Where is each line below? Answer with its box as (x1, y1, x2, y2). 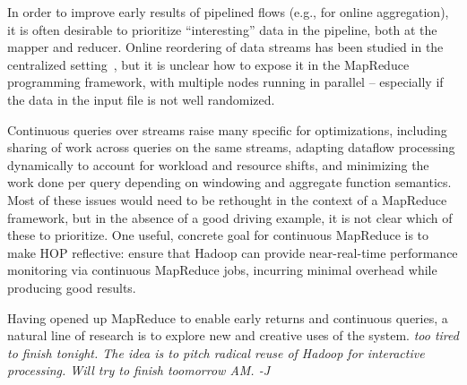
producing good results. (7, 278, 136, 296)
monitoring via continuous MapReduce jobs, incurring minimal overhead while (7, 261, 437, 279)
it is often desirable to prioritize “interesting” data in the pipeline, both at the (7, 20, 437, 38)
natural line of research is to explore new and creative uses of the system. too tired (7, 326, 459, 345)
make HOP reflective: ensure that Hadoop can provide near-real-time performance (7, 243, 458, 261)
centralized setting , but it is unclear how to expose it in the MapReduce (7, 55, 410, 73)
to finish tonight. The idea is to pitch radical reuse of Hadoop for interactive (7, 343, 425, 362)
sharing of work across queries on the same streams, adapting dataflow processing (7, 138, 455, 157)
